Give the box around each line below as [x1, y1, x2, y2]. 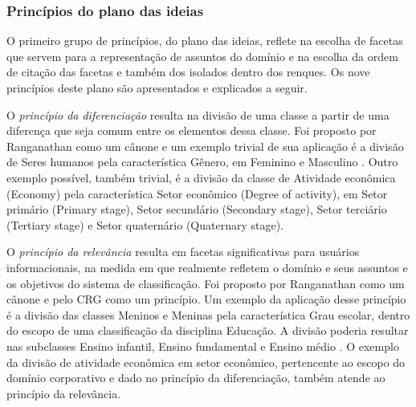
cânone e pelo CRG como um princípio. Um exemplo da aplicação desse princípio [6, 291, 406, 307]
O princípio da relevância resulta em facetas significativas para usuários [6, 243, 360, 260]
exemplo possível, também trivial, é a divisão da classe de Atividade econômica [6, 169, 396, 185]
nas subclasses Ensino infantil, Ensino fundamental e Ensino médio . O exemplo [6, 337, 399, 354]
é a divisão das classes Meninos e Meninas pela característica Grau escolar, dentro [6, 306, 410, 323]
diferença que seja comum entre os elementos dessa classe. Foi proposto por [6, 122, 377, 139]
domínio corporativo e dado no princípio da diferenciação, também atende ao [6, 369, 385, 386]
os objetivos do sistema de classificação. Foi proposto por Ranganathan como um [6, 275, 405, 291]
